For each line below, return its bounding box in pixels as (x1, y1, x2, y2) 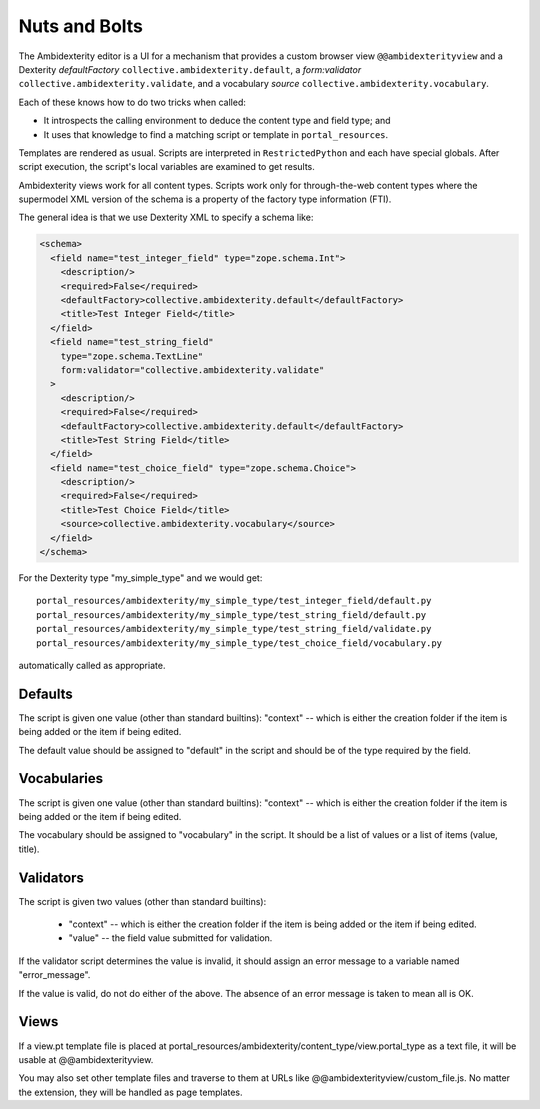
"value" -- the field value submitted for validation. (68, 932, 273, 944)
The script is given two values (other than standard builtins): (18, 895, 267, 907)
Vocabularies (18, 770, 104, 787)
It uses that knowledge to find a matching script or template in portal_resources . (43, 128, 389, 140)
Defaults (18, 685, 74, 702)
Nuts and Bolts (18, 15, 144, 37)
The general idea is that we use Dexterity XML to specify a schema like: (18, 211, 314, 224)
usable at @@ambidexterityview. (18, 1053, 154, 1065)
